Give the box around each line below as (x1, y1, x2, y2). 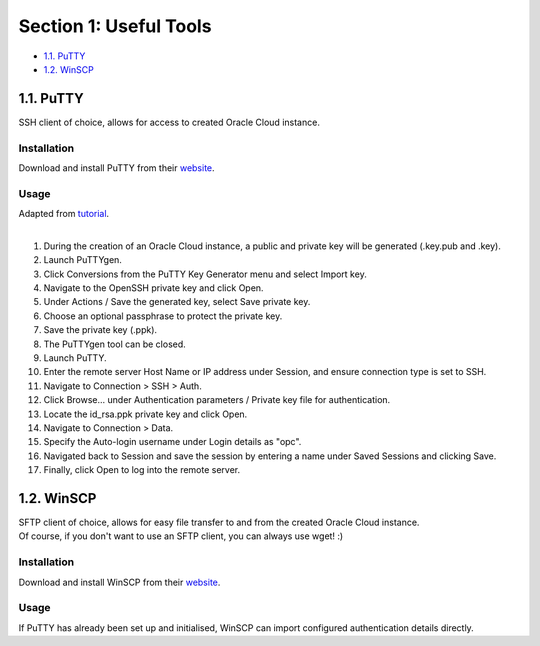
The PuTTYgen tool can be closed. (43, 338, 187, 350)
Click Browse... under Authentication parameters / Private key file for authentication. (43, 394, 391, 406)
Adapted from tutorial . (18, 208, 110, 220)
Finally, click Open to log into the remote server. (43, 464, 241, 476)
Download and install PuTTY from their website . (18, 161, 215, 174)
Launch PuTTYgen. (43, 254, 122, 266)
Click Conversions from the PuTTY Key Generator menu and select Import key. (43, 268, 367, 280)
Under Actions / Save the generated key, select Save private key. (43, 296, 311, 308)
